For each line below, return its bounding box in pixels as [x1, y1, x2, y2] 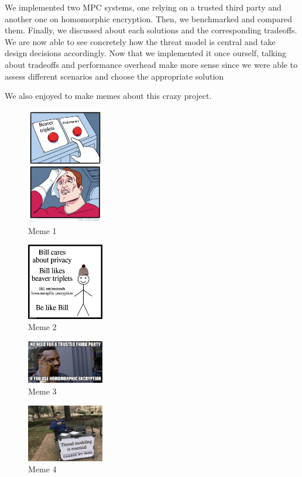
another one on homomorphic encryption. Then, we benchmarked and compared [5, 12, 292, 25]
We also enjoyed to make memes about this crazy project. [5, 90, 212, 102]
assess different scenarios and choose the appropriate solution [5, 70, 224, 82]
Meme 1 [28, 224, 57, 236]
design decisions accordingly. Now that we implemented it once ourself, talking [5, 47, 287, 59]
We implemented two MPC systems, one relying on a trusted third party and [5, 1, 282, 13]
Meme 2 [28, 321, 57, 333]
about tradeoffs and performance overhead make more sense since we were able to [5, 58, 298, 70]
